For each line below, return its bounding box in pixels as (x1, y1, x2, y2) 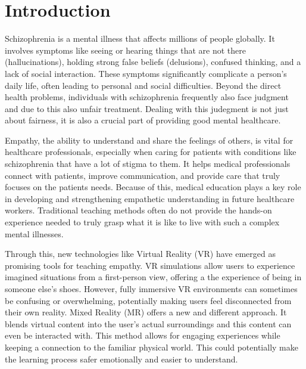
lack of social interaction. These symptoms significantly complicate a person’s (5, 67, 287, 79)
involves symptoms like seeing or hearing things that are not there (5, 44, 246, 56)
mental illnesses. (5, 227, 64, 240)
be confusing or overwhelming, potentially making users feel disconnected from (5, 294, 292, 306)
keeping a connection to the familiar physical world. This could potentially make (5, 340, 298, 353)
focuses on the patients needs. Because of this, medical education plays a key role (5, 181, 301, 193)
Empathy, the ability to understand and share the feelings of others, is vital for (5, 134, 293, 146)
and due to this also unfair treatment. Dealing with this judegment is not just (5, 102, 289, 114)
